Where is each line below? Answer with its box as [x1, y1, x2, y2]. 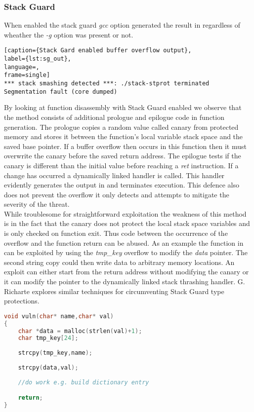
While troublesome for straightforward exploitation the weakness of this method [4, 208, 247, 219]
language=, [4, 63, 40, 71]
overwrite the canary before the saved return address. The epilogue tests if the [4, 150, 241, 161]
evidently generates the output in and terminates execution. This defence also [4, 180, 239, 190]
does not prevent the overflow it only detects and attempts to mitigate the [4, 189, 229, 199]
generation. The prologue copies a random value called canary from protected [4, 121, 239, 132]
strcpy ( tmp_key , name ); [18, 349, 93, 357]
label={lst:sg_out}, [4, 55, 72, 63]
